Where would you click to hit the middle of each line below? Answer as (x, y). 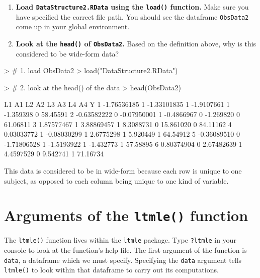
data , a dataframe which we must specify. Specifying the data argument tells (123, 260)
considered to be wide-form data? (67, 53)
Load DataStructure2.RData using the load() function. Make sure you (132, 7)
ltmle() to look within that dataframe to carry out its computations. (111, 270)
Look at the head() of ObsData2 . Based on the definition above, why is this (136, 43)
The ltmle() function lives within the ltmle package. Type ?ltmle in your (120, 240)
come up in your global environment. (73, 26)
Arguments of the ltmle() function (126, 215)
